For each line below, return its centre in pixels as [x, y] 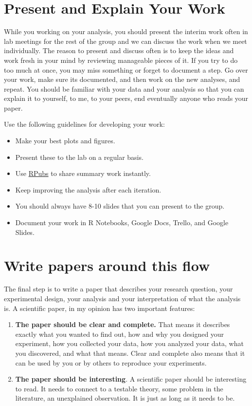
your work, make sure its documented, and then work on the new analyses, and [122, 79]
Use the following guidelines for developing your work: [84, 124]
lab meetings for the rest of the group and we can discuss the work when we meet [126, 41]
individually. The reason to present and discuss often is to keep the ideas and [119, 50]
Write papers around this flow [107, 265]
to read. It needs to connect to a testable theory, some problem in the [119, 388]
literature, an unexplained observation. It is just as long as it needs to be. [125, 398]
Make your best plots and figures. [65, 141]
